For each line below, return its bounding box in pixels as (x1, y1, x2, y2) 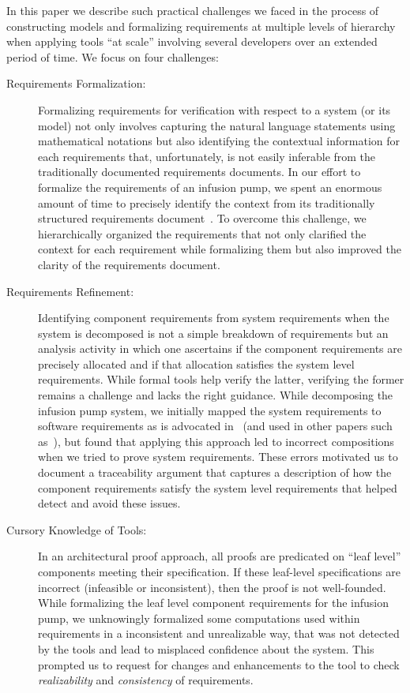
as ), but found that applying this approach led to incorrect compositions (38, 433, 394, 449)
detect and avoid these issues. (38, 495, 181, 511)
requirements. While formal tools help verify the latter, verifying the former (38, 371, 404, 388)
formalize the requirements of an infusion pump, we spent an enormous (38, 178, 382, 195)
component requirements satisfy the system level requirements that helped (38, 479, 397, 496)
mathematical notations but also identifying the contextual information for (38, 133, 401, 149)
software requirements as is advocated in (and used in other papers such (38, 418, 393, 434)
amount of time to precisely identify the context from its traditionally (38, 194, 375, 211)
